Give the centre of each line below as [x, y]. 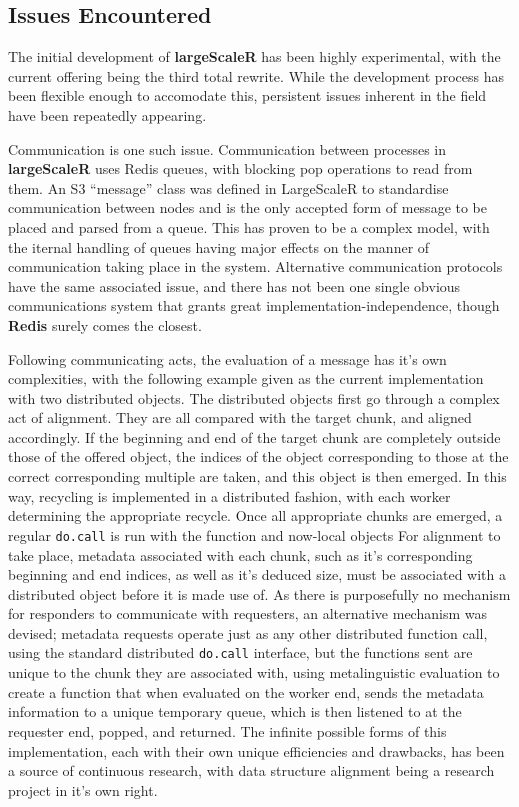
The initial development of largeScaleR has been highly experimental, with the [254, 56]
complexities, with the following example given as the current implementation [246, 378]
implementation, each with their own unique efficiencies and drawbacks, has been [256, 750]
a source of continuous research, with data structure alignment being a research [251, 770]
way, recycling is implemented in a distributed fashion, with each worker [229, 495]
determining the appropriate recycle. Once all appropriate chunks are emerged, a [255, 515]
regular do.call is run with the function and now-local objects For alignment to [254, 534]
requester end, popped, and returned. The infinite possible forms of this [227, 730]
